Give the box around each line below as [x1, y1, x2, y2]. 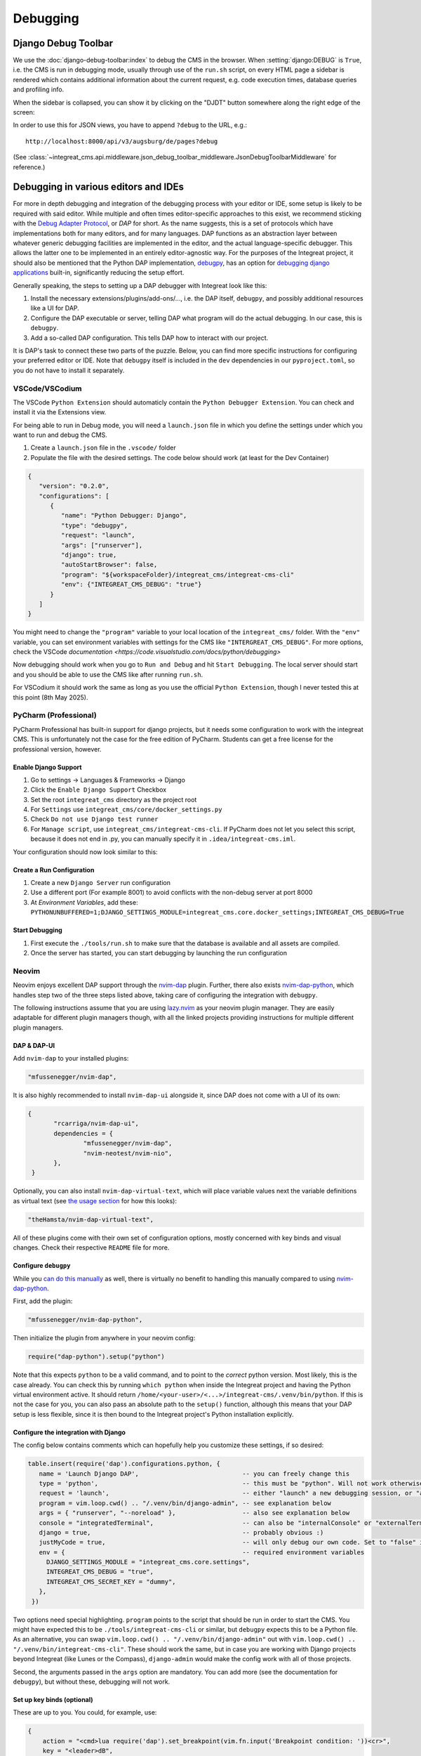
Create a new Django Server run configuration [30, 879, 171, 887]
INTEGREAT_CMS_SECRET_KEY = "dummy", [46, 1578, 176, 1585]
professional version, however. [13, 745, 102, 753]
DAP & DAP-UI [13, 1041, 55, 1049]
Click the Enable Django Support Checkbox [30, 785, 167, 794]
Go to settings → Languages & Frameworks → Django [30, 775, 186, 784]
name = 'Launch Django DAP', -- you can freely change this [39, 1469, 350, 1478]
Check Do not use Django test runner [30, 815, 159, 823]
